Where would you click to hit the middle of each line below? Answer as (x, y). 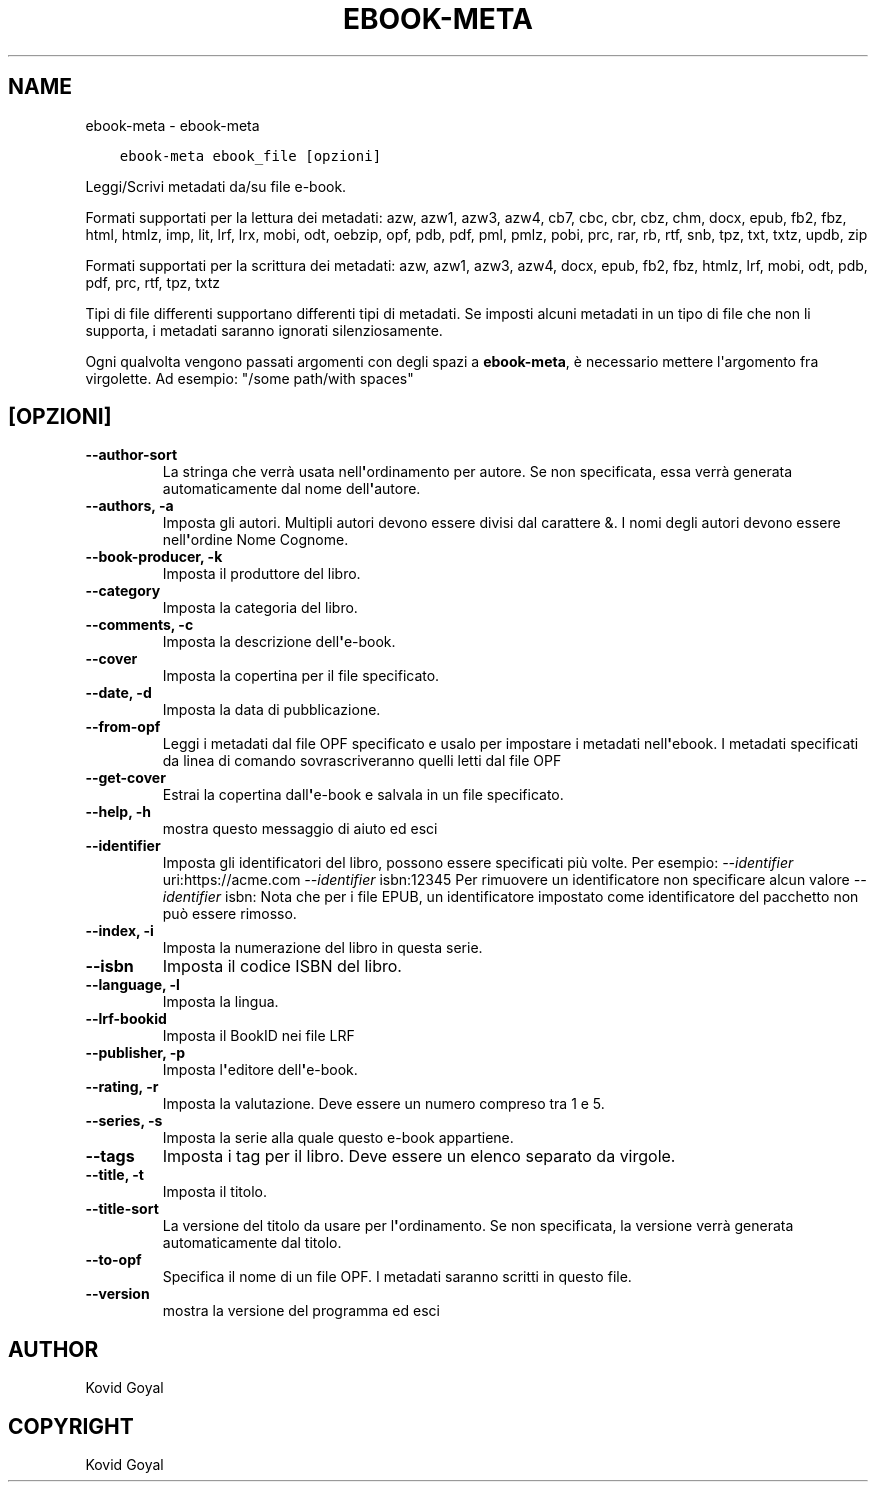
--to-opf (113, 1260)
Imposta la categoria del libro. (260, 608)
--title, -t (114, 1175)
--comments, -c (139, 625)
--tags (110, 1156)
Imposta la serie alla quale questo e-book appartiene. (338, 1138)
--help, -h (118, 812)
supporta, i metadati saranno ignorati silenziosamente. (264, 330)
